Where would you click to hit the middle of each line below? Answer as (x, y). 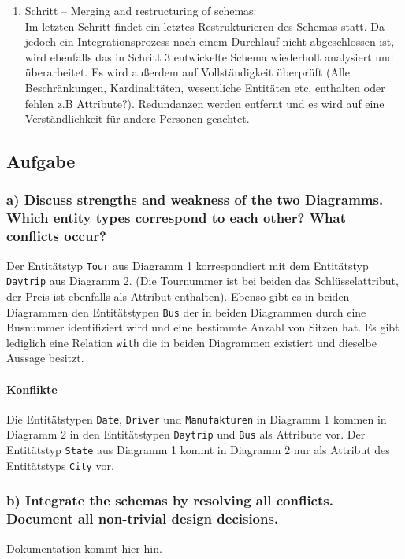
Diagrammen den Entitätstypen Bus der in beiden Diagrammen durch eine (186, 311)
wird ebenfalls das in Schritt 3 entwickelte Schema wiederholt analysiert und (209, 56)
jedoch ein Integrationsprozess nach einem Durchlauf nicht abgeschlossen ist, (210, 41)
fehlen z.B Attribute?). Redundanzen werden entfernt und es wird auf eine (204, 103)
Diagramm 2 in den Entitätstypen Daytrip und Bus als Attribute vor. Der (186, 434)
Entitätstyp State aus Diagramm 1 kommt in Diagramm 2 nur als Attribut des (198, 450)
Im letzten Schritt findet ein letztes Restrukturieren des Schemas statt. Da (205, 26)
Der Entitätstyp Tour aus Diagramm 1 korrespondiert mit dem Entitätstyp (188, 265)
